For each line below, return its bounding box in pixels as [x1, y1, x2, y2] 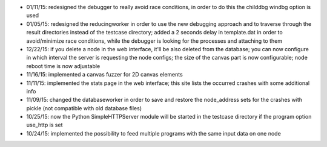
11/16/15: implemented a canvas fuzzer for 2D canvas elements [26, 71, 183, 78]
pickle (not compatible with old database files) [26, 104, 142, 111]
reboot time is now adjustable [26, 62, 101, 69]
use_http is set [26, 121, 63, 129]
